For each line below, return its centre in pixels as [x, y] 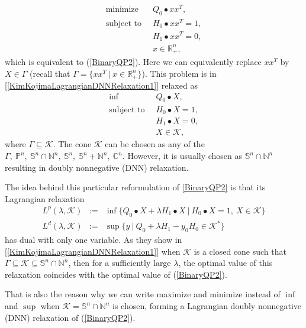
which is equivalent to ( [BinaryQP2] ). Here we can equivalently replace [133, 62]
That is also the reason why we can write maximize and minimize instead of [143, 294]
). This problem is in [179, 73]
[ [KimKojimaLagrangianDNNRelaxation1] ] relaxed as [101, 85]
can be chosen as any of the [155, 144]
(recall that [50, 73]
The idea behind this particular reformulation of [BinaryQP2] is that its [135, 187]
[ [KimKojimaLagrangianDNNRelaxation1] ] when [93, 251]
